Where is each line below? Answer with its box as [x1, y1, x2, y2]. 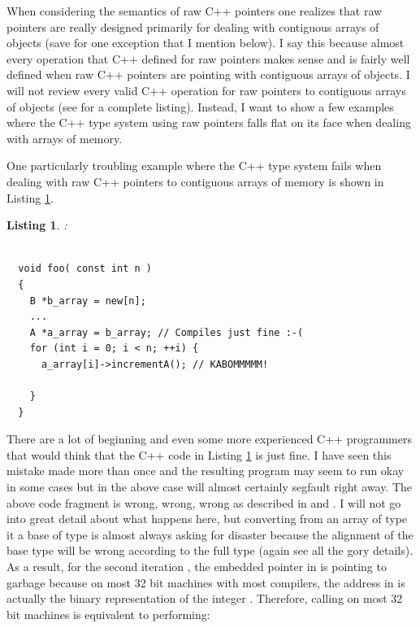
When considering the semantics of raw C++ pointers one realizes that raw [6, 2, 383, 19]
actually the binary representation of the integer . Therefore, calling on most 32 [6, 590, 403, 607]
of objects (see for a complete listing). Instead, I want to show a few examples [6, 98, 394, 115]
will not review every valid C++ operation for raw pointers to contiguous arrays [6, 81, 406, 98]
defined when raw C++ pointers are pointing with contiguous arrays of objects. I [6, 66, 410, 83]
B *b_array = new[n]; [29, 294, 146, 307]
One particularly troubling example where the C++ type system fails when [6, 157, 382, 174]
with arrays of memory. [6, 129, 123, 146]
